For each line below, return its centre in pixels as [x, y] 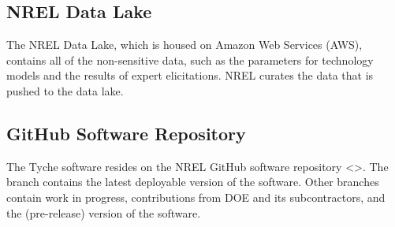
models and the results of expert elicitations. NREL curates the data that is [190, 75]
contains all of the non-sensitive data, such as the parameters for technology [190, 60]
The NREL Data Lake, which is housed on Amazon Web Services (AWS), [184, 45]
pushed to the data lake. [65, 90]
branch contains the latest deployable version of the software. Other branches [193, 182]
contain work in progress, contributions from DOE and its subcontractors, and [196, 197]
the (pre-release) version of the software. [104, 212]
